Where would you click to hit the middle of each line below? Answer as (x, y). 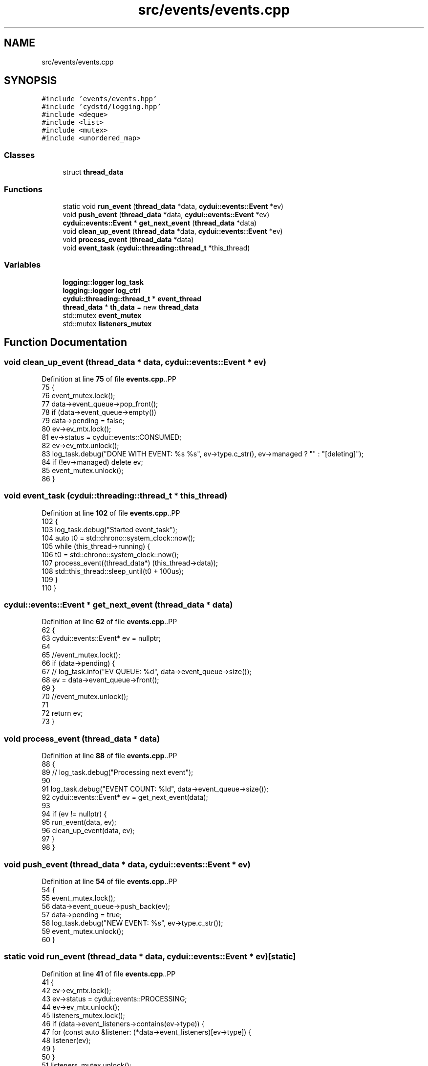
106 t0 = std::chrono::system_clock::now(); (110, 554)
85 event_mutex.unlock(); (83, 470)
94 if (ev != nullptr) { (74, 814)
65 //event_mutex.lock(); (81, 655)
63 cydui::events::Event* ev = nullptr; (101, 638)
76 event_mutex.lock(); (78, 395)
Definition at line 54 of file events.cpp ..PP (109, 881)
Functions (23, 189)
